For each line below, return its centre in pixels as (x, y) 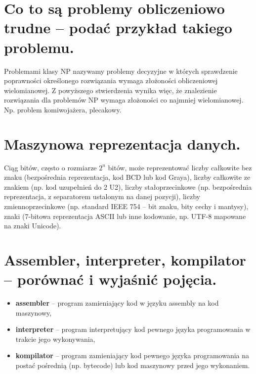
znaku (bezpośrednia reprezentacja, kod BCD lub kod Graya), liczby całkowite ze (127, 177)
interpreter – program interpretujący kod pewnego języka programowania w (133, 329)
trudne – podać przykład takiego (118, 27)
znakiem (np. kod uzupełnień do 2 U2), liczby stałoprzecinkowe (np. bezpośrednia (128, 187)
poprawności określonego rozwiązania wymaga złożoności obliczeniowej (111, 80)
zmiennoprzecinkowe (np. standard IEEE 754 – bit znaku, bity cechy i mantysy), (126, 206)
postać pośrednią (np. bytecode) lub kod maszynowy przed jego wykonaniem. (133, 365)
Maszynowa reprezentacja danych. (122, 143)
